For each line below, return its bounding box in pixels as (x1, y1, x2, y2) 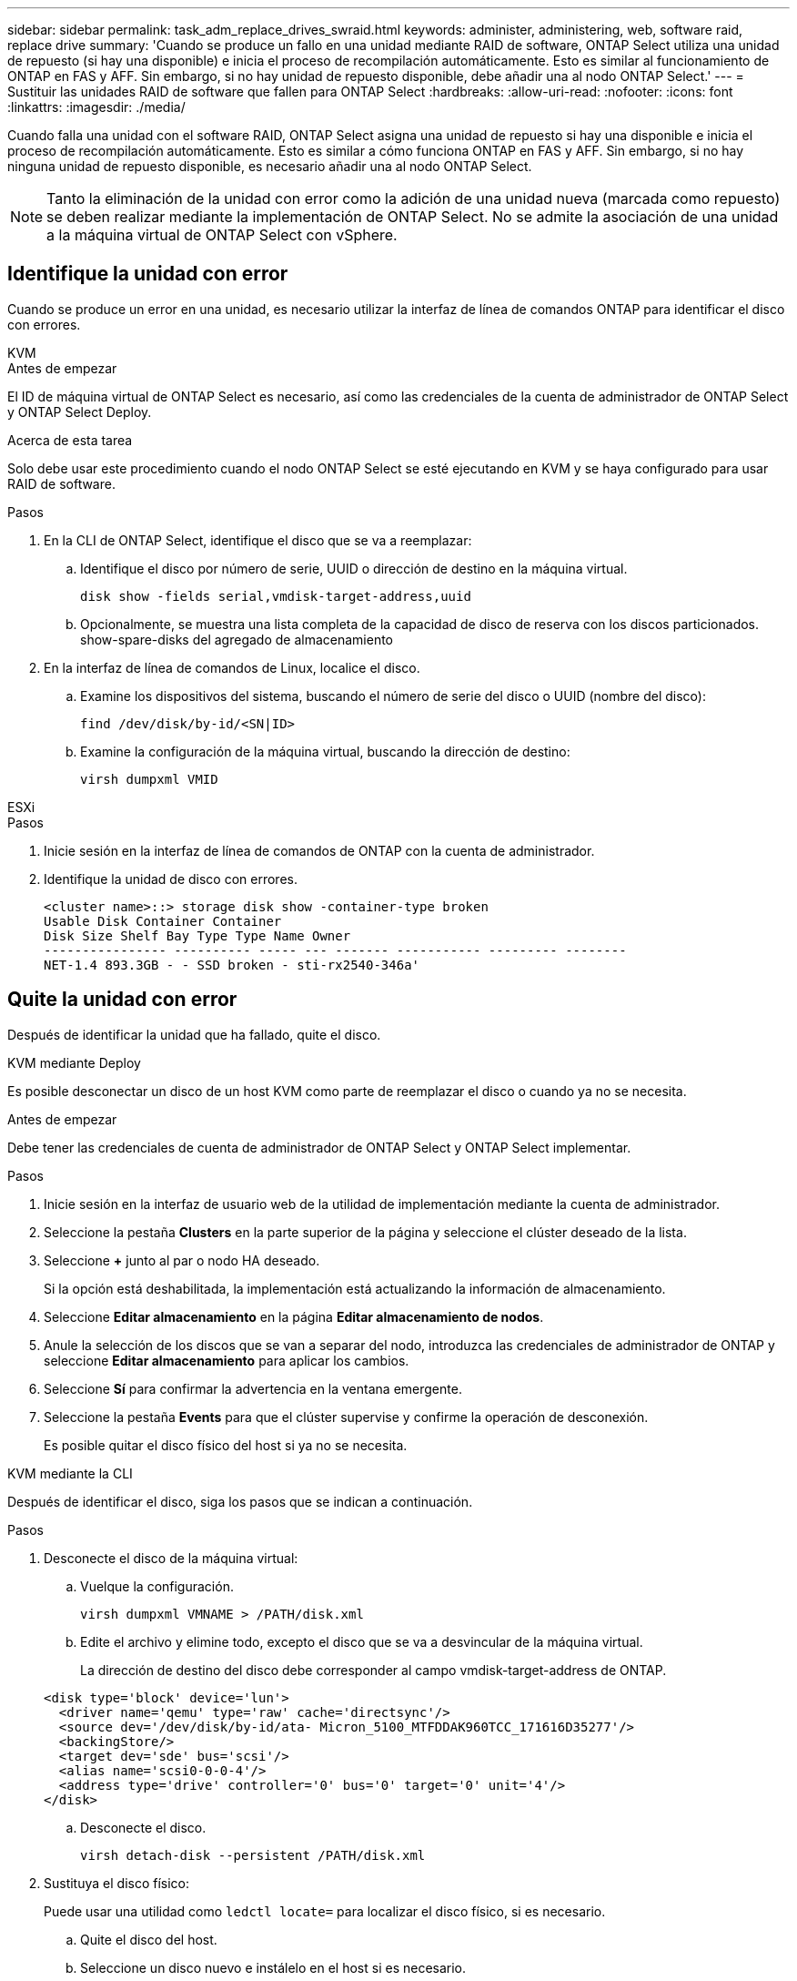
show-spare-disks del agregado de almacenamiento (80, 631, 393, 647)
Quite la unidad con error (7, 988, 237, 1011)
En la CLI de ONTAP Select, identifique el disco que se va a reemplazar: (44, 532, 472, 548)
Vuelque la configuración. (80, 1578, 234, 1594)
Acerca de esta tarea (7, 432, 133, 448)
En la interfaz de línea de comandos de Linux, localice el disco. (44, 659, 420, 676)
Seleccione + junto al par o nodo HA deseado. (44, 1252, 320, 1268)
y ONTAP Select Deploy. (7, 403, 152, 420)
